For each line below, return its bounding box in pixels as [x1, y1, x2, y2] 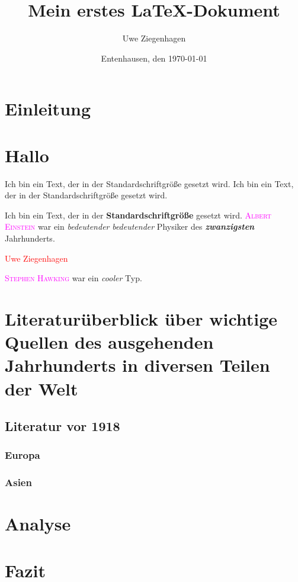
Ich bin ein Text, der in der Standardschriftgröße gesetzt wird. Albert [5, 208, 271, 221]
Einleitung [5, 97, 91, 121]
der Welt [5, 376, 78, 400]
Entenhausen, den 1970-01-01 [101, 52, 207, 64]
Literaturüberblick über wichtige [5, 306, 278, 330]
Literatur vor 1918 [5, 417, 120, 435]
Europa [5, 448, 40, 462]
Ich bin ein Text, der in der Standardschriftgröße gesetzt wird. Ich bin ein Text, [5, 177, 294, 189]
